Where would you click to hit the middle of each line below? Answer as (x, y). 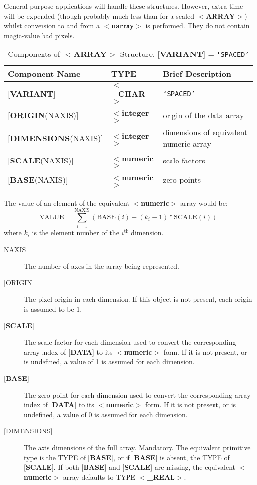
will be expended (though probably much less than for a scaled (99, 16)
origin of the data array (203, 115)
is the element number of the (75, 233)
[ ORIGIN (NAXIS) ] (43, 115)
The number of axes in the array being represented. (102, 266)
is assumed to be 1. (53, 309)
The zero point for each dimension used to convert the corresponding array (137, 395)
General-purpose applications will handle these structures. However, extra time (124, 6)
